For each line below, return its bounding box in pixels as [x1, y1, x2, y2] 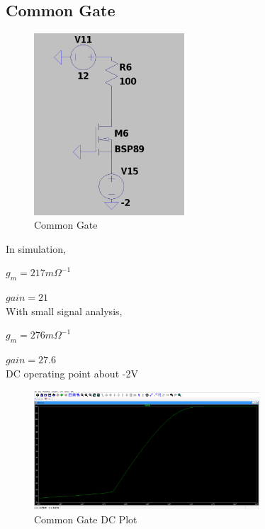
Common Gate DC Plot [34, 511, 137, 526]
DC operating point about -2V [6, 365, 138, 380]
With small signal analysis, [6, 303, 123, 318]
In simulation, [6, 241, 66, 256]
